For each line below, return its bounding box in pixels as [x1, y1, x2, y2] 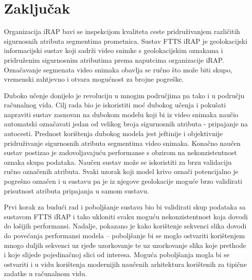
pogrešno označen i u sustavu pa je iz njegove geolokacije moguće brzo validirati [4, 176, 242, 186]
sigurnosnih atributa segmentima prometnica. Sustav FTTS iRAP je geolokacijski [4, 35, 248, 46]
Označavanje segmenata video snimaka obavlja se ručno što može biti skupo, [4, 64, 233, 74]
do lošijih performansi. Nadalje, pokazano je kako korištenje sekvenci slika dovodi [4, 221, 247, 231]
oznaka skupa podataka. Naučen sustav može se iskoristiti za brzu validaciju [4, 157, 232, 167]
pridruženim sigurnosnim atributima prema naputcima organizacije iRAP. [4, 54, 224, 65]
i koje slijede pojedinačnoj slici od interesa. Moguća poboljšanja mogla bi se [4, 249, 230, 260]
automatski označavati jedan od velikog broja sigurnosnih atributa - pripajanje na [4, 119, 248, 129]
